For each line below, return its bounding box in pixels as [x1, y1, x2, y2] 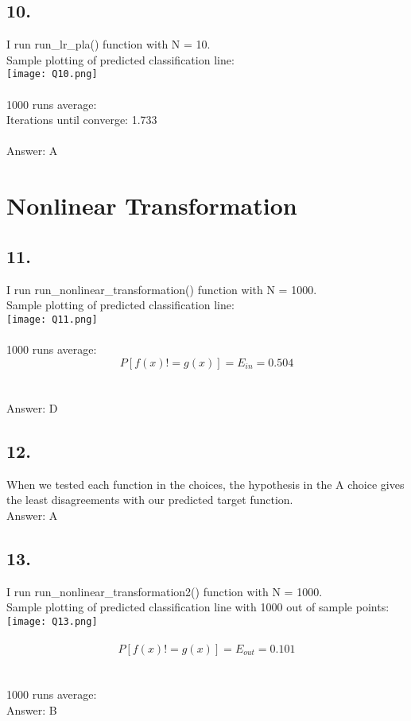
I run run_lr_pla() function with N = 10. [6, 36, 211, 52]
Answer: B [6, 701, 57, 718]
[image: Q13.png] [6, 615, 98, 627]
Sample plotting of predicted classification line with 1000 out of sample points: [6, 599, 390, 615]
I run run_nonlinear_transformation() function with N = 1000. [6, 281, 317, 297]
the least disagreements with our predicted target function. [6, 491, 293, 508]
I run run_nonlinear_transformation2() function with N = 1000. [6, 583, 323, 599]
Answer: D [6, 399, 58, 416]
